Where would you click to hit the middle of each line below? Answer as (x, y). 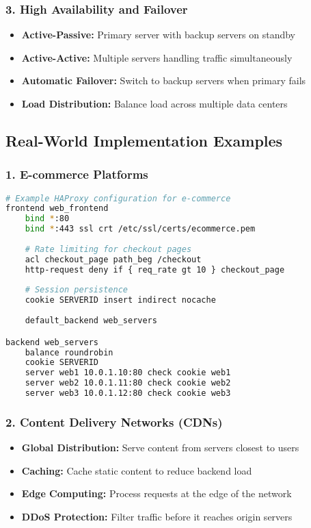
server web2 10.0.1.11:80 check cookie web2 (128, 383)
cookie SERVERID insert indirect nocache (120, 300)
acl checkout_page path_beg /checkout (113, 259)
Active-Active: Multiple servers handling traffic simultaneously (157, 57)
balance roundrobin (69, 352)
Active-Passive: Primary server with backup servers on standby (158, 35)
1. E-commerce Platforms (77, 174)
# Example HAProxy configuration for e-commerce (118, 198)
